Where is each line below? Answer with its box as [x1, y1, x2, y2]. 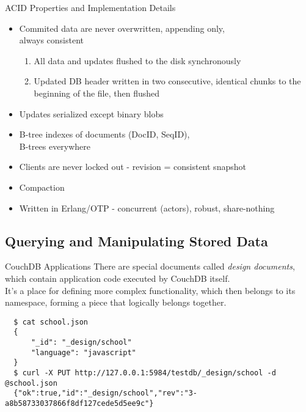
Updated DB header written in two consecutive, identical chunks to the [34, 75, 301, 87]
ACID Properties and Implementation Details [5, 1, 176, 13]
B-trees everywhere [19, 139, 91, 152]
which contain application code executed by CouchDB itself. [5, 271, 230, 284]
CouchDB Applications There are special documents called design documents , [5, 260, 295, 273]
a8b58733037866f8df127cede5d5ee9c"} [5, 399, 154, 408]
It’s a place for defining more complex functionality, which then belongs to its [5, 284, 296, 296]
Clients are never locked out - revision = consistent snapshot [19, 160, 246, 173]
